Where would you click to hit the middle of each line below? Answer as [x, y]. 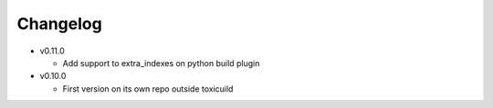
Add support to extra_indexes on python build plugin [161, 63]
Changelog [59, 24]
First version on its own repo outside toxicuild [148, 88]
